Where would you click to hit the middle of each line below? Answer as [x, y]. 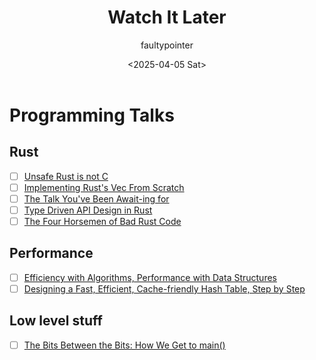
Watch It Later [167, 17]
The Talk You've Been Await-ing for [96, 198]
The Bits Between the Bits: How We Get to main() [124, 345]
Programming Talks [92, 115]
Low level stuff [56, 321]
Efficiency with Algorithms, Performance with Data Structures [150, 277]
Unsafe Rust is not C [66, 176]
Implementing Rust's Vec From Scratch [104, 187]
